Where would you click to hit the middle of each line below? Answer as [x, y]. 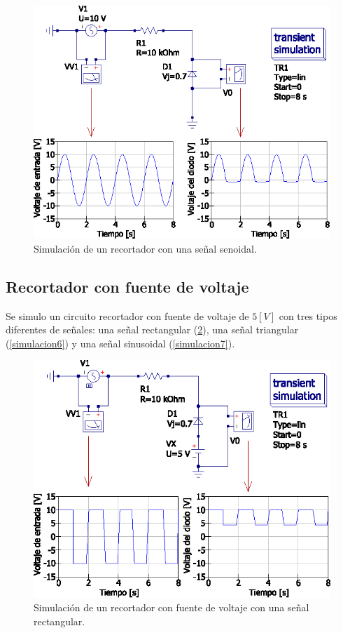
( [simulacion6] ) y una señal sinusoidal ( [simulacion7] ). [120, 343]
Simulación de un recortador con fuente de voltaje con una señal [171, 607]
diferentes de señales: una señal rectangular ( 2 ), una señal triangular [152, 329]
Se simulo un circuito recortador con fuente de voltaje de [127, 315]
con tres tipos [308, 315]
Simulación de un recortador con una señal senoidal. [145, 248]
